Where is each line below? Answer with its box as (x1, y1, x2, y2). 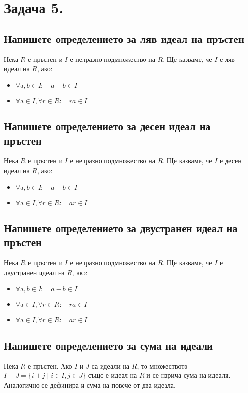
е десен (220, 156, 242, 166)
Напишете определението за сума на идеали (4, 337, 213, 353)
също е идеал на (88, 370, 137, 380)
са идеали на (91, 360, 130, 371)
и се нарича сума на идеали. (146, 370, 231, 380)
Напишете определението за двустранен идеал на (4, 220, 238, 235)
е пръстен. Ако (28, 360, 72, 371)
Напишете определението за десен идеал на (4, 118, 211, 134)
